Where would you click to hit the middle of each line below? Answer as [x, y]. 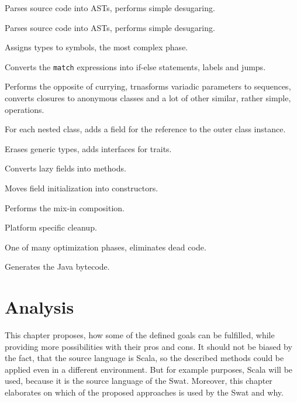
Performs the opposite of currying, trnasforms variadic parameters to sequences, [148, 86]
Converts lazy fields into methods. [65, 168]
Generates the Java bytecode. [57, 267]
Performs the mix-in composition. [65, 207]
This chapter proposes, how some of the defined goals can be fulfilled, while [140, 335]
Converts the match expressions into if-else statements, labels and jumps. [135, 66]
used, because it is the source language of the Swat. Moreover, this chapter [139, 381]
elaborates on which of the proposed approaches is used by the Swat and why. [144, 392]
